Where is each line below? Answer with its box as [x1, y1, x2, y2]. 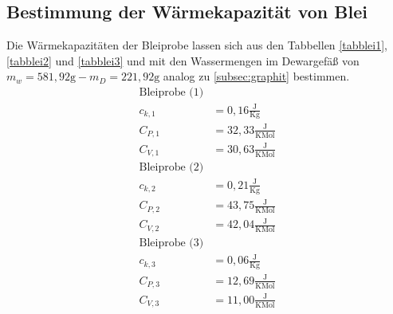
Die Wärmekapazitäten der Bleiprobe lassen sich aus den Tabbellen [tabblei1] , [6, 37, 388, 53]
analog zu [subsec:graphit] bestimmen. [163, 68, 350, 84]
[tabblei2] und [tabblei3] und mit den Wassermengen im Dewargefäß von [6, 52, 360, 69]
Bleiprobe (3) [139, 237, 204, 249]
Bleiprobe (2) [139, 162, 204, 174]
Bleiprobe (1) [139, 87, 204, 98]
